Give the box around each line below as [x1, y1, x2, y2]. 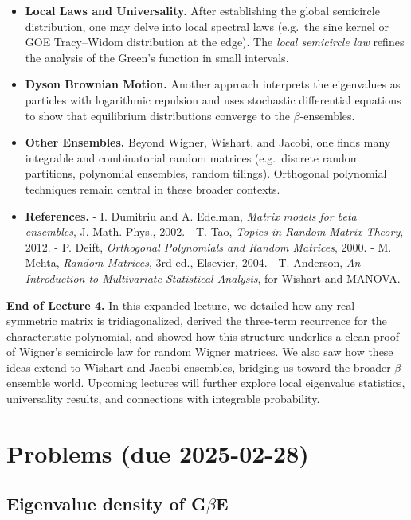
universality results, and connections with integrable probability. [6, 390, 320, 407]
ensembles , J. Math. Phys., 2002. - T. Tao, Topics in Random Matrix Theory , [25, 223, 404, 240]
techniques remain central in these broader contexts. [25, 180, 280, 197]
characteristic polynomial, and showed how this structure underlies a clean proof [6, 327, 399, 344]
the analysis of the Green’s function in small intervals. [25, 49, 289, 65]
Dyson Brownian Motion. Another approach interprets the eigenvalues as [25, 76, 401, 92]
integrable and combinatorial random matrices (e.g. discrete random [25, 149, 360, 166]
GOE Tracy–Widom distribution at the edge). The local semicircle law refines [25, 33, 405, 50]
